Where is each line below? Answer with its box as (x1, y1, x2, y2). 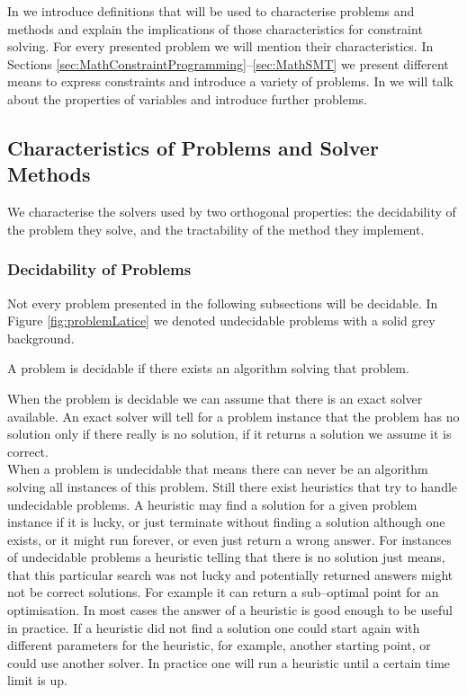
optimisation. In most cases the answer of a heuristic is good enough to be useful (7, 601, 453, 619)
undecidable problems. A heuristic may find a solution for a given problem (7, 495, 418, 513)
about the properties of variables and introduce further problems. (7, 89, 367, 108)
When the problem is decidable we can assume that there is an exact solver (7, 388, 423, 407)
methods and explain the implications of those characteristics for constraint (7, 19, 423, 38)
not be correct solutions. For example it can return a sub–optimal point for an (7, 583, 439, 601)
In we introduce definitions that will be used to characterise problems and (7, 2, 415, 20)
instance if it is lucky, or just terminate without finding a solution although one (7, 512, 445, 531)
